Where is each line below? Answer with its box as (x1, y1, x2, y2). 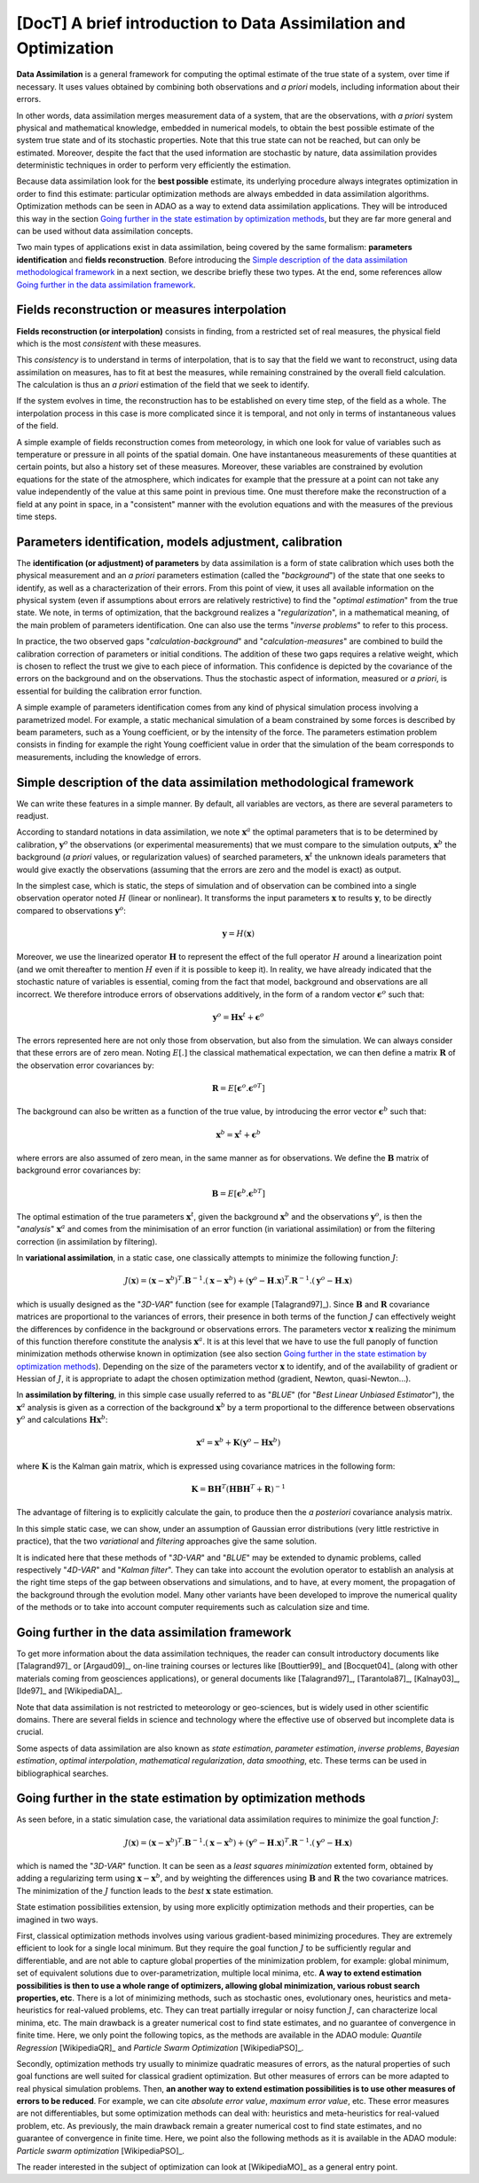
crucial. (16, 1726, 44, 1738)
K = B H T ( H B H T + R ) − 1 (191, 1482, 286, 1495)
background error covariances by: (16, 1165, 141, 1175)
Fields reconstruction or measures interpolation (16, 302, 287, 318)
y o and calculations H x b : (16, 1413, 108, 1425)
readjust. (16, 811, 49, 821)
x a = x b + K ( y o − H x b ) (196, 1436, 281, 1448)
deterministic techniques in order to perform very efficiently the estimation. (16, 160, 292, 170)
